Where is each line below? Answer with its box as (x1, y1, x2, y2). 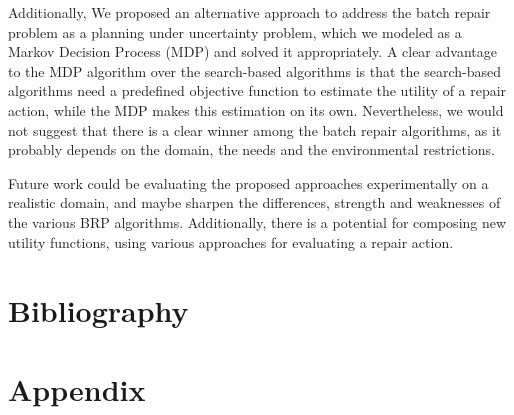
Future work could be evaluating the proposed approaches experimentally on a (8, 172, 489, 193)
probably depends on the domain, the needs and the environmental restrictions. (8, 139, 496, 160)
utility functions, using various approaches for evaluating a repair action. (8, 231, 454, 252)
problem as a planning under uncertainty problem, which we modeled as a (8, 21, 462, 42)
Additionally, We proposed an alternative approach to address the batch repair (8, 2, 491, 22)
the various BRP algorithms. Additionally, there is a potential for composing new (8, 211, 507, 232)
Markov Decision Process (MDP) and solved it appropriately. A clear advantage (8, 41, 497, 62)
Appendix (8, 368, 146, 409)
